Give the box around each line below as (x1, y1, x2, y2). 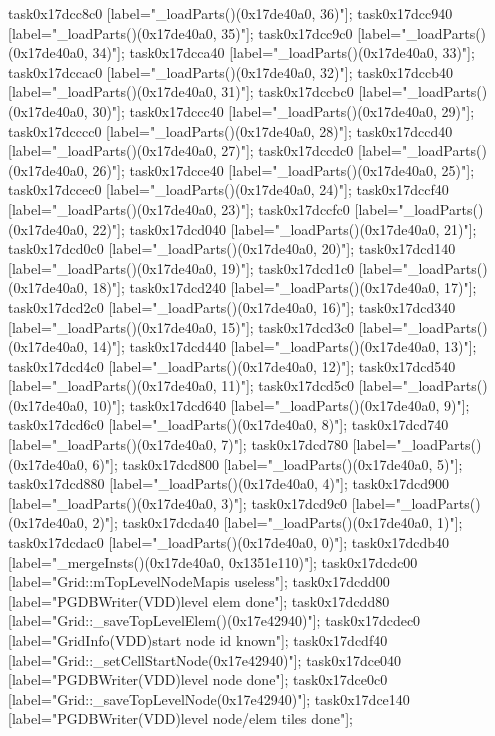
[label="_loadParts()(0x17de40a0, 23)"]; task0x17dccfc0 (8, 198, 350, 219)
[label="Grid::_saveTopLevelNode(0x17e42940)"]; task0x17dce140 (8, 688, 410, 709)
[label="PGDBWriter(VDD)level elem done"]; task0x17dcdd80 (8, 590, 390, 611)
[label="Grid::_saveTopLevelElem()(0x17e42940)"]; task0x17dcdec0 (8, 610, 421, 631)
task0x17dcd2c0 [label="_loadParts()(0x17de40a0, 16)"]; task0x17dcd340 (8, 296, 456, 317)
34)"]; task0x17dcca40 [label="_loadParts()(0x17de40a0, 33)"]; (92, 42, 475, 63)
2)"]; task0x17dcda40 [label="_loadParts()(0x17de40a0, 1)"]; (92, 512, 463, 533)
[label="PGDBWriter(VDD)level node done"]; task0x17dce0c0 (8, 669, 388, 690)
